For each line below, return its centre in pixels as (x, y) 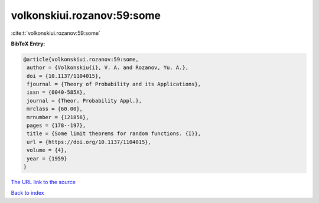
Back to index (27, 193)
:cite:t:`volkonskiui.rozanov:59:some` (56, 33)
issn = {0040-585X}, (56, 92)
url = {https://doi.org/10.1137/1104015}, (89, 142)
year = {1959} (47, 158)
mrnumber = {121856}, (58, 117)
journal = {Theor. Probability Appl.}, (84, 101)
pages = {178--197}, (56, 126)
